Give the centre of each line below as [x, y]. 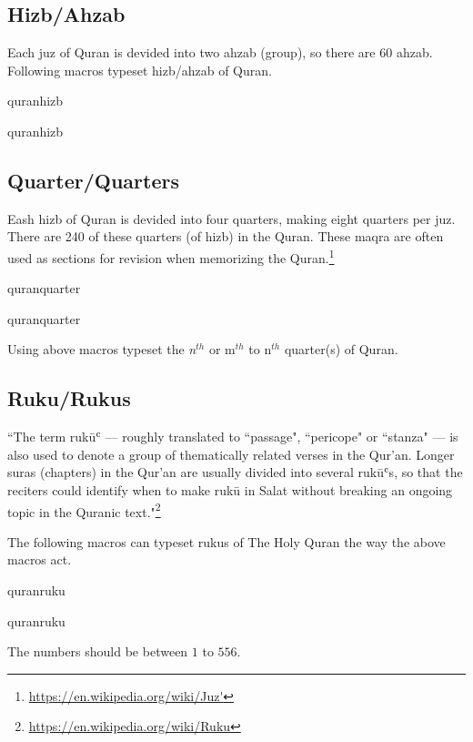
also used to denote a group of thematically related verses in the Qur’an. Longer [231, 454]
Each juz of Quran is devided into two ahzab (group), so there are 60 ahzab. [220, 52]
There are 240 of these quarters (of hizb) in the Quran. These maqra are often [226, 236]
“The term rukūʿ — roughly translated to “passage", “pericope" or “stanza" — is [233, 437]
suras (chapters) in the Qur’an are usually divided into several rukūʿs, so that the [235, 472]
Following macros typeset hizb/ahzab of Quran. [140, 70]
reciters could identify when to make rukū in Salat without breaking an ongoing [230, 489]
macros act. [40, 559]
